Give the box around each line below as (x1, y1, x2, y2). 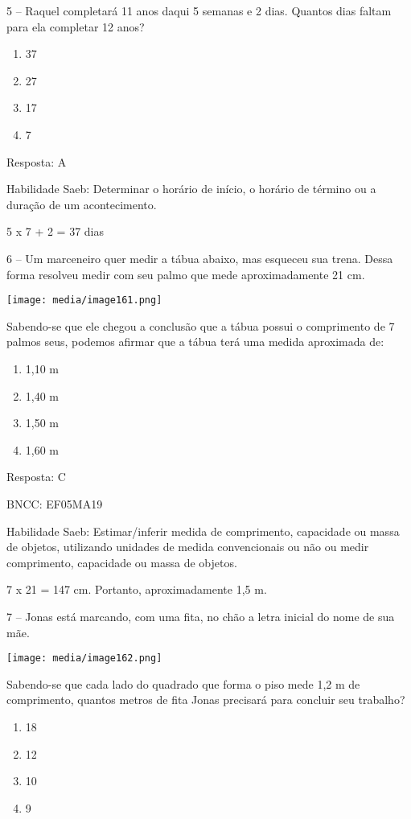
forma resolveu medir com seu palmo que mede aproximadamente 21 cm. (6, 265, 365, 282)
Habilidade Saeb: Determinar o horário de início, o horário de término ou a (6, 180, 376, 197)
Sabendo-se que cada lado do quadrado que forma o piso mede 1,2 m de (6, 675, 360, 692)
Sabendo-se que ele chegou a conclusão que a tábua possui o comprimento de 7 (6, 317, 395, 334)
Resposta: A (6, 153, 67, 170)
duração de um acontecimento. (6, 195, 157, 212)
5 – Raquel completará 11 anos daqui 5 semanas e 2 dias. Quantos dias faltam (6, 2, 392, 19)
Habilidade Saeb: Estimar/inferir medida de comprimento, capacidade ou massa (6, 522, 400, 539)
